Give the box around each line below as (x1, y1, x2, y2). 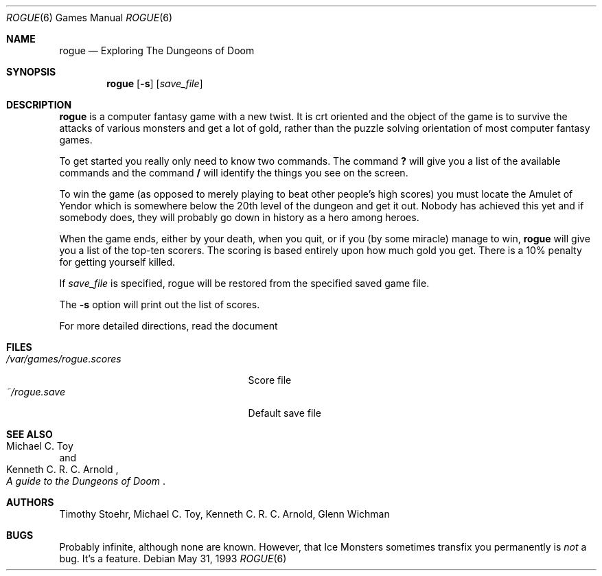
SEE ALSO (6, 428, 53, 440)
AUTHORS (6, 496, 54, 508)
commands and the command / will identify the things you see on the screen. (59, 167, 408, 178)
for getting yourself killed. (59, 256, 176, 268)
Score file (248, 374, 292, 386)
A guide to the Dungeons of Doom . (6, 475, 166, 487)
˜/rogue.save (6, 386, 65, 398)
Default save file (248, 407, 321, 419)
